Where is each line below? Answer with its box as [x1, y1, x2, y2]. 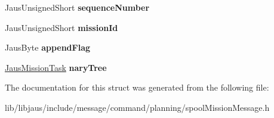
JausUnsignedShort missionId [5, 21, 118, 33]
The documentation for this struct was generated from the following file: [5, 81, 269, 94]
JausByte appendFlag [5, 41, 91, 54]
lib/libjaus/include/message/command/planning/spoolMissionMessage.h [5, 101, 270, 113]
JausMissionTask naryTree [5, 61, 107, 73]
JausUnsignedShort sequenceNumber [5, 1, 150, 13]
